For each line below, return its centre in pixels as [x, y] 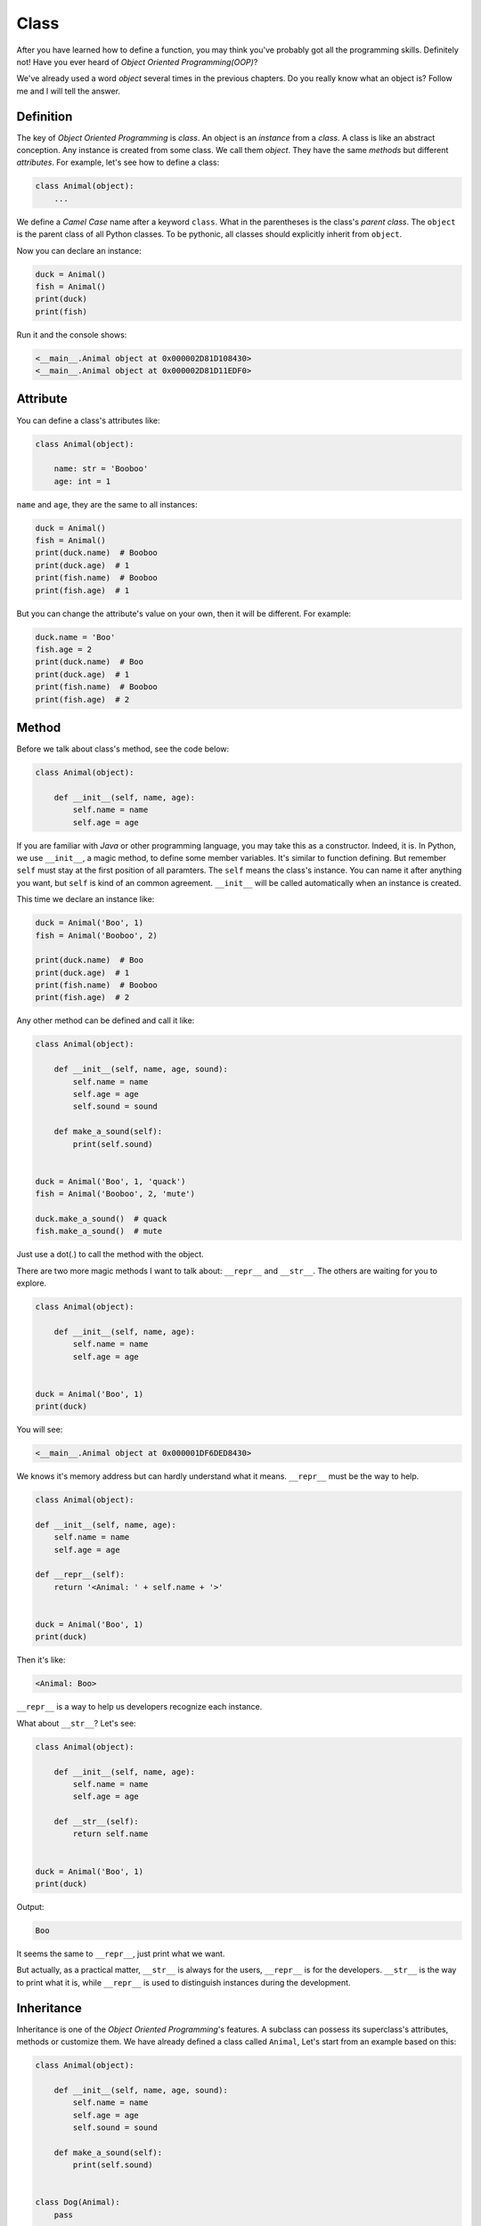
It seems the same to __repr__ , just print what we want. [121, 1954]
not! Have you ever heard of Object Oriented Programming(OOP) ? [137, 61]
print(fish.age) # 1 [82, 590]
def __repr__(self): [80, 1575]
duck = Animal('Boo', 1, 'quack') [110, 1181]
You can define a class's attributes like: [88, 420]
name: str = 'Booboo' [101, 469]
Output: [30, 1907]
